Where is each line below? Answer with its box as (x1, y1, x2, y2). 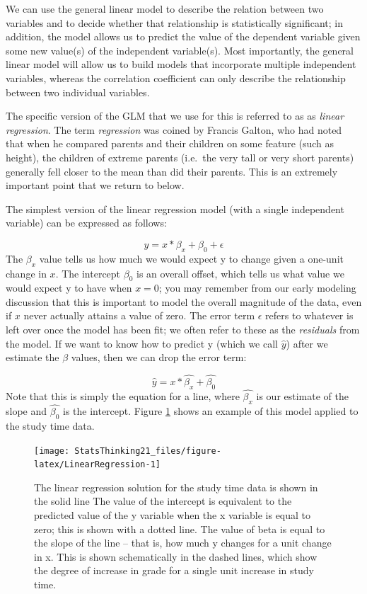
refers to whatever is (265, 308, 354, 323)
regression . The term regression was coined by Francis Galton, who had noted (6, 122, 342, 137)
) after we (286, 336, 328, 350)
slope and (6, 404, 47, 418)
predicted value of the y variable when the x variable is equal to (34, 508, 311, 522)
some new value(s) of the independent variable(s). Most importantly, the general (6, 42, 354, 57)
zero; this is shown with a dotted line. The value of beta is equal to (34, 521, 325, 536)
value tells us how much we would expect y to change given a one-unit (39, 251, 344, 265)
